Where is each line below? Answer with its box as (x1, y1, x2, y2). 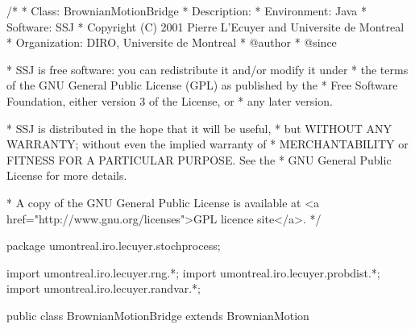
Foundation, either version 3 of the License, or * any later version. (6, 92, 333, 109)
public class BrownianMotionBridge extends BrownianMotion (6, 306, 309, 323)
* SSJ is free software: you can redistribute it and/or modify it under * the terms (6, 60, 409, 77)
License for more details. (6, 167, 127, 184)
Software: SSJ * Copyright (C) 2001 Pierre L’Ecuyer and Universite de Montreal (6, 18, 405, 35)
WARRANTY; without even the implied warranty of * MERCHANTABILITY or (6, 135, 409, 152)
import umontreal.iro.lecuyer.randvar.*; (6, 280, 201, 297)
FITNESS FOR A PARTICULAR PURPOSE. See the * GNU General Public (6, 151, 392, 168)
